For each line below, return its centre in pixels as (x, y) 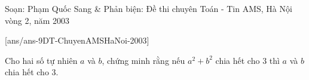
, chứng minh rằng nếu (143, 60)
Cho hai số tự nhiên (41, 60)
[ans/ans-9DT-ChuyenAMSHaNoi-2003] (77, 40)
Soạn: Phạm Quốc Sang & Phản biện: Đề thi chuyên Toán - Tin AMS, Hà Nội (149, 8)
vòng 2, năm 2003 (37, 20)
